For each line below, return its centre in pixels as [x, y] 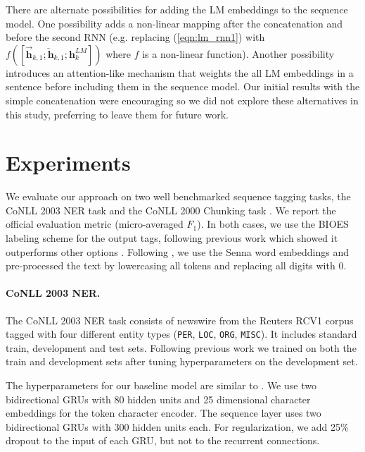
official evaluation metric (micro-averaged [95, 224]
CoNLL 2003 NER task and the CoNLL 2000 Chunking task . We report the [171, 210]
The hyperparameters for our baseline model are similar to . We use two [161, 385]
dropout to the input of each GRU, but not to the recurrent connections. [163, 440]
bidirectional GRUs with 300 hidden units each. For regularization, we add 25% [177, 426]
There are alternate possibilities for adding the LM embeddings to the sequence [177, 9]
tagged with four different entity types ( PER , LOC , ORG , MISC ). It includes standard [181, 334]
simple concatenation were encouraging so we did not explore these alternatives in [182, 100]
